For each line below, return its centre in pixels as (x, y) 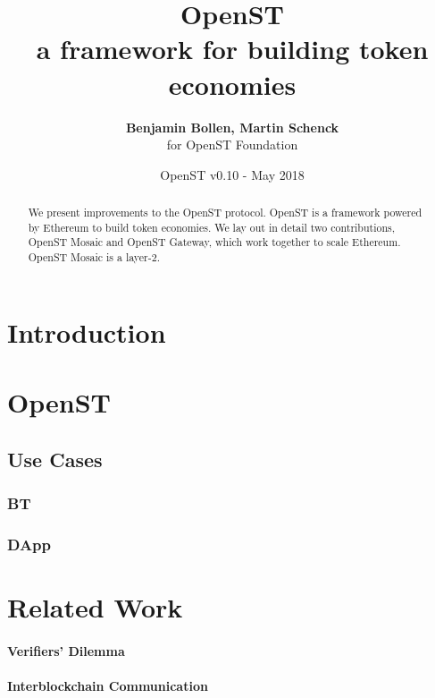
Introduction (87, 332)
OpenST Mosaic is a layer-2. (94, 257)
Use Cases (55, 459)
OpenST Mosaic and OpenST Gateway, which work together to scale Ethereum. (214, 242)
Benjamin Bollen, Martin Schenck (232, 127)
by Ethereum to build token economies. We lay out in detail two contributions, (212, 227)
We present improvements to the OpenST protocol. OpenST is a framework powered (225, 213)
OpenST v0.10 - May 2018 (232, 174)
